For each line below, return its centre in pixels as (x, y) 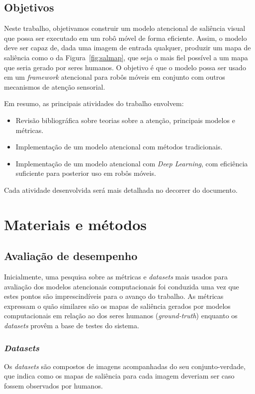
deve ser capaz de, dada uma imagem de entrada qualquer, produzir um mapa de (127, 48)
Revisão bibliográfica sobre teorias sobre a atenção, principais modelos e (125, 120)
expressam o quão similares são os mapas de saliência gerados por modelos (117, 306)
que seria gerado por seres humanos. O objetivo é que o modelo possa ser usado (125, 67)
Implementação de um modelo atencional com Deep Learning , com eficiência (132, 163)
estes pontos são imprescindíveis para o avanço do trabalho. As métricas (114, 296)
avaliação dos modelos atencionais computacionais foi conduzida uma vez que (122, 286)
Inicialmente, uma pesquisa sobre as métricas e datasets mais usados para (116, 277)
